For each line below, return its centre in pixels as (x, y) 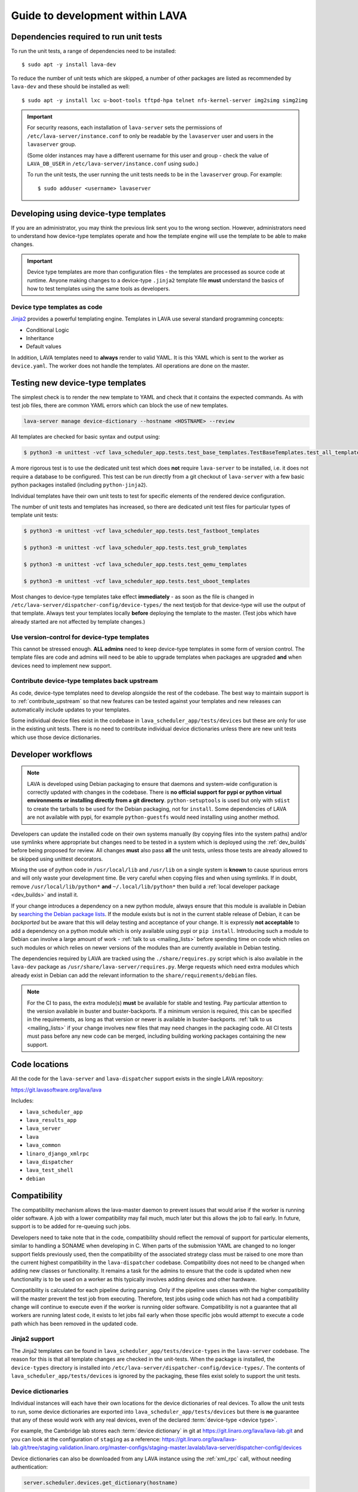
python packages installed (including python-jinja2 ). (79, 485)
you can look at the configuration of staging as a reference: (86, 1439)
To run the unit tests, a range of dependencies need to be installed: (93, 51)
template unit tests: (35, 515)
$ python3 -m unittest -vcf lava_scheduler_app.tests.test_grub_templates (135, 548)
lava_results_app (51, 1120)
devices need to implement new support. (61, 665)
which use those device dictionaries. (56, 737)
